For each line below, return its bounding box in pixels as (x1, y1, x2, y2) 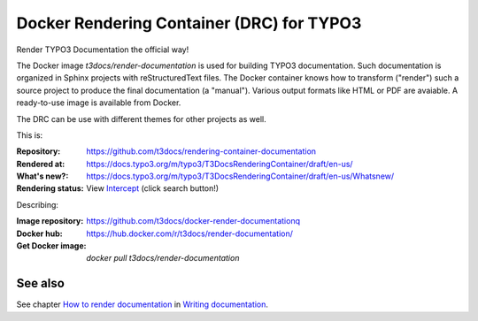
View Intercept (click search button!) (86, 183, 220, 194)
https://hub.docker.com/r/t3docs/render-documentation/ (86, 228, 294, 239)
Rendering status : (16, 183, 84, 194)
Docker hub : (16, 228, 64, 239)
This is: (16, 129, 43, 141)
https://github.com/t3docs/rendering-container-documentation (86, 146, 317, 157)
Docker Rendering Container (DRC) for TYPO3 (16, 13, 362, 33)
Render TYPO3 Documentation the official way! (16, 44, 189, 55)
